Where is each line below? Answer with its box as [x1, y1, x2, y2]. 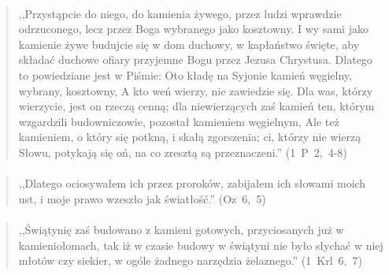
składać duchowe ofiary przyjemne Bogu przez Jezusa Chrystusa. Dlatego [18, 51, 372, 68]
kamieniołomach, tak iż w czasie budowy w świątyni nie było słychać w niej [18, 236, 383, 253]
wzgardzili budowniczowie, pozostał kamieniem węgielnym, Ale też [18, 113, 339, 129]
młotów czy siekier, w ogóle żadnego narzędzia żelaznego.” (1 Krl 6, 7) [18, 252, 362, 269]
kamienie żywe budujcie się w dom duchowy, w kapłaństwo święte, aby [18, 35, 360, 52]
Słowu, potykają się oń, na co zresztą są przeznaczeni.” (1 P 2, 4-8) [18, 143, 347, 160]
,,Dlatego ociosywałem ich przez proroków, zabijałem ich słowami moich [18, 175, 366, 191]
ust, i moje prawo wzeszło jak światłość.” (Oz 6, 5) [18, 190, 266, 206]
